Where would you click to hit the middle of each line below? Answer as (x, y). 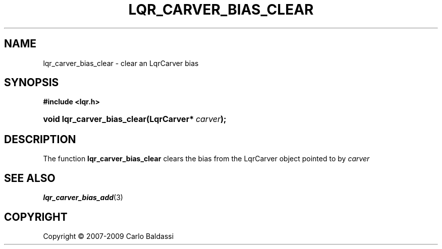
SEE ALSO (30, 178)
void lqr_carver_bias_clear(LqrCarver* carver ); (135, 119)
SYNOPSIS (32, 83)
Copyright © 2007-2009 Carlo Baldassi (108, 236)
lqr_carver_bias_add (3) (83, 198)
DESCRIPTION (40, 139)
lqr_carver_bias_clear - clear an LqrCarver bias (121, 63)
